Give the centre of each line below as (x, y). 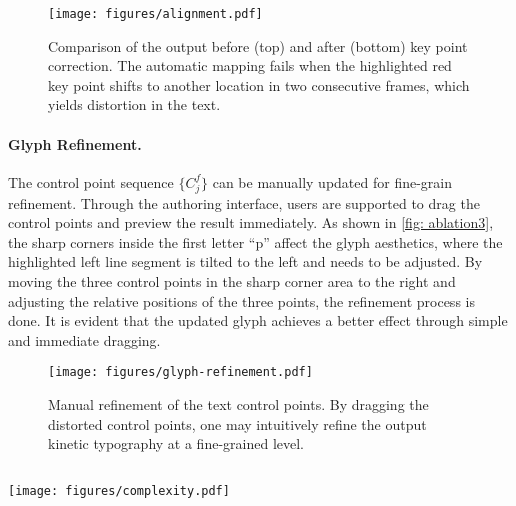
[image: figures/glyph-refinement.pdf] (180, 372)
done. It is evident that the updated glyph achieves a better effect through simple (258, 320)
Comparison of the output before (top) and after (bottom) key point (258, 45)
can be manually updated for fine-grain (332, 181)
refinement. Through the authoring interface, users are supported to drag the (244, 202)
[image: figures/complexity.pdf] (119, 491)
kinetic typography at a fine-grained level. (176, 443)
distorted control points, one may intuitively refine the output (237, 423)
